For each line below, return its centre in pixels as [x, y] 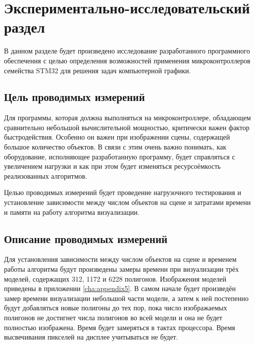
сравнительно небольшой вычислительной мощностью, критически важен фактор [127, 127]
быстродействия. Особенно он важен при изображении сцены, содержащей [117, 137]
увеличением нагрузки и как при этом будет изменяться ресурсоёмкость [112, 166]
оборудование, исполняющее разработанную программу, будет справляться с [120, 156]
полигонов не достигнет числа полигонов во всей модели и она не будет [113, 317]
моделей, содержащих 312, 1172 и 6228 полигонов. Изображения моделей [115, 278]
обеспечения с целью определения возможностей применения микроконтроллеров [127, 60]
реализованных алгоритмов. [46, 175]
